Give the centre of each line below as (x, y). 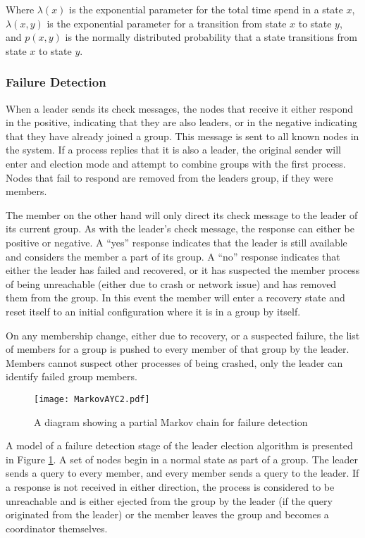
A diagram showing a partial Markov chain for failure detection (171, 421)
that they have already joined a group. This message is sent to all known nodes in (182, 136)
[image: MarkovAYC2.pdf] (92, 399)
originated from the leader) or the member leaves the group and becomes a (167, 514)
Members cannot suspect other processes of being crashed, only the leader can (174, 362)
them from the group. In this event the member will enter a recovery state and (175, 298)
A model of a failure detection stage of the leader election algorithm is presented (179, 445)
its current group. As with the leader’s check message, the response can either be (180, 229)
